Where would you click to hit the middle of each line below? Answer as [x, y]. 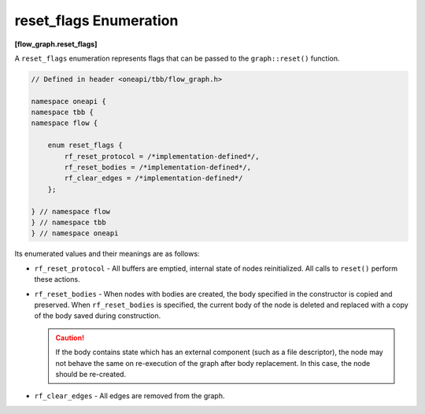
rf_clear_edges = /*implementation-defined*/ [153, 178]
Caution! [70, 338]
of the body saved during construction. [98, 316]
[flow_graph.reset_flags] [56, 44]
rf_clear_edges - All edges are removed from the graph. [129, 396]
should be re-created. [91, 374]
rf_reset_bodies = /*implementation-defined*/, [158, 168]
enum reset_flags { [85, 145]
